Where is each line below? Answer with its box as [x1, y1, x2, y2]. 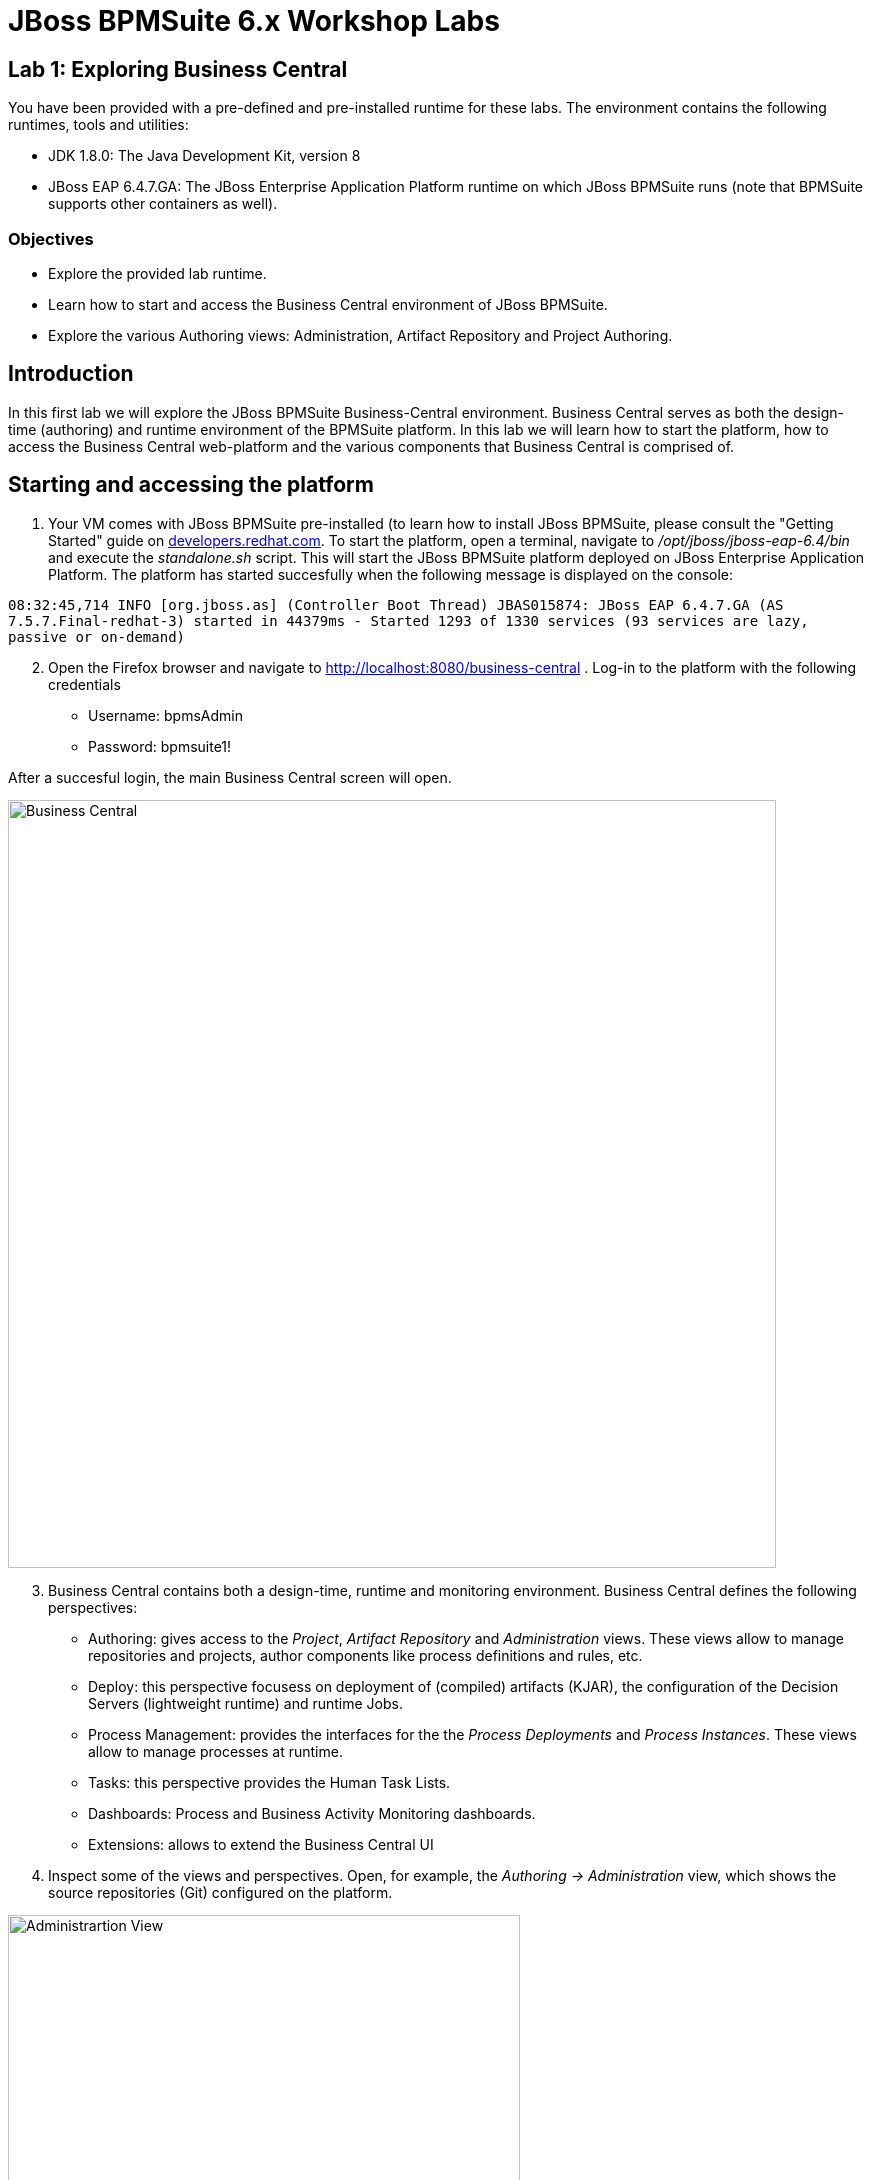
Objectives [8, 228, 94, 249]
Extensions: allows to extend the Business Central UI [88, 1835, 434, 1853]
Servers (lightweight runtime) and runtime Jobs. [88, 1694, 403, 1712]
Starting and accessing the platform [8, 472, 374, 498]
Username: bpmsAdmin [88, 706, 243, 724]
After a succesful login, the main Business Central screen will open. [8, 768, 452, 786]
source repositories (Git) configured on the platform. [48, 1883, 393, 1901]
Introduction [8, 361, 134, 387]
